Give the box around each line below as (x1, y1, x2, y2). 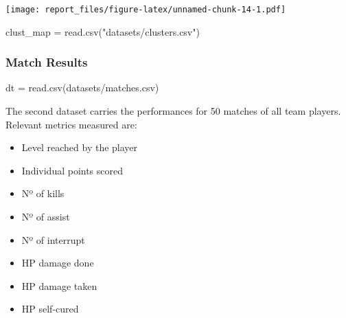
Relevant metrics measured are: (5, 117, 137, 131)
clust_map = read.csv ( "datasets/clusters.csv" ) (5, 24, 200, 38)
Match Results (5, 54, 88, 71)
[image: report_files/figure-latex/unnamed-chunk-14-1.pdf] (5, 5, 286, 14)
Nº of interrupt (21, 232, 85, 247)
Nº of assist (21, 209, 70, 224)
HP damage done (21, 255, 94, 270)
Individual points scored (21, 163, 124, 177)
